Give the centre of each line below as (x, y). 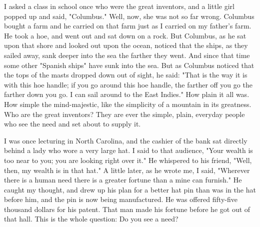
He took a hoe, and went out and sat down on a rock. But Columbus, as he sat (125, 35)
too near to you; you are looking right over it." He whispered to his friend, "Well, (128, 160)
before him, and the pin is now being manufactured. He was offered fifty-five (121, 199)
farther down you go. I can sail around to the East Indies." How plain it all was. (127, 94)
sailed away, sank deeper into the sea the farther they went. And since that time (127, 55)
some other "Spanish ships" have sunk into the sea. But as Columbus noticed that (129, 65)
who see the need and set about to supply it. (72, 124)
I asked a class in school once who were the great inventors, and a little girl (119, 6)
